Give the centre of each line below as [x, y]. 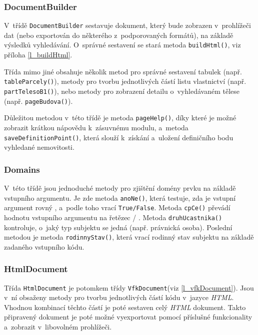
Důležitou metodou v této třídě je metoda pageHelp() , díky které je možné [120, 118]
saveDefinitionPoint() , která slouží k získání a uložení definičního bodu [119, 137]
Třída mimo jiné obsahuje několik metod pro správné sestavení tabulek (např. [123, 71]
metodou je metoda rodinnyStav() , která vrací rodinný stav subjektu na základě [129, 237]
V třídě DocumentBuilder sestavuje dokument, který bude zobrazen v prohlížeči [127, 25]
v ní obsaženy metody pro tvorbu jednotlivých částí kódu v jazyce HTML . [119, 297]
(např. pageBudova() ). [38, 101]
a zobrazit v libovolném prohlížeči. [58, 327]
